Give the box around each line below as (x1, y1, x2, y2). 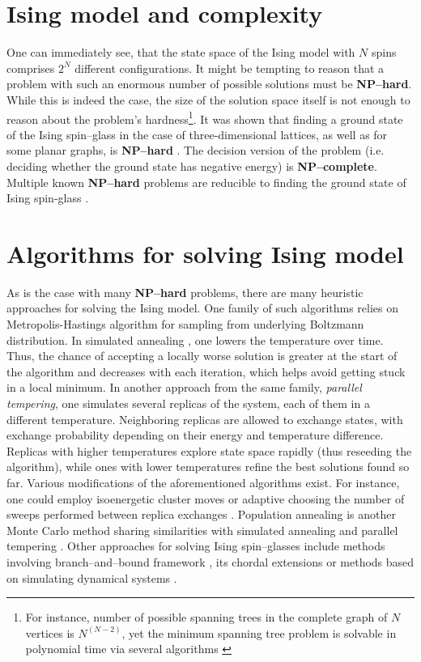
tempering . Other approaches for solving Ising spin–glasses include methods (6, 537, 385, 554)
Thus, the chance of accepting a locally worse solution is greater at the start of (6, 347, 398, 364)
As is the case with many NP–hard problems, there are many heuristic (6, 283, 364, 300)
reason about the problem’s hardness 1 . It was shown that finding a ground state (6, 108, 403, 127)
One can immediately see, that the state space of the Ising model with (6, 44, 355, 61)
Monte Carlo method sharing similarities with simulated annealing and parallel (6, 521, 398, 538)
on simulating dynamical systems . (6, 569, 177, 586)
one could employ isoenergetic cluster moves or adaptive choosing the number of (6, 490, 405, 507)
